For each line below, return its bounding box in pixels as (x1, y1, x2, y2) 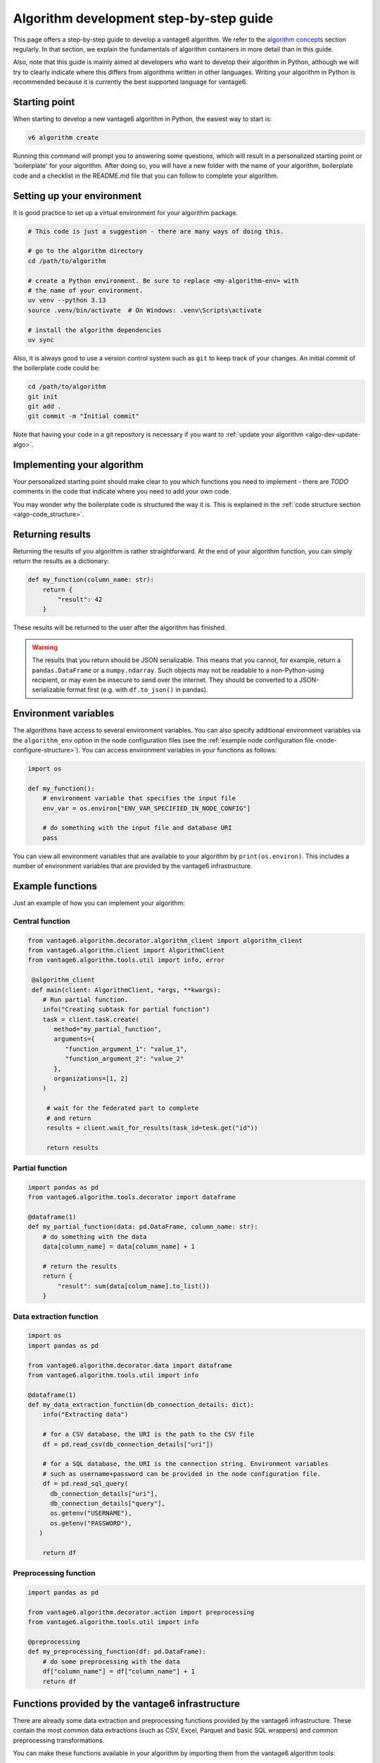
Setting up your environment (13, 190, 142, 202)
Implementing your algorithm (13, 458, 144, 470)
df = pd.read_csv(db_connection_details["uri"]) (42, 1440, 214, 1448)
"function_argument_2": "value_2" (64, 1055, 184, 1063)
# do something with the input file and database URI (42, 824, 232, 832)
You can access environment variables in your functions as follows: (82, 746, 277, 755)
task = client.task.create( (42, 1015, 140, 1023)
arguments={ (53, 1035, 95, 1043)
